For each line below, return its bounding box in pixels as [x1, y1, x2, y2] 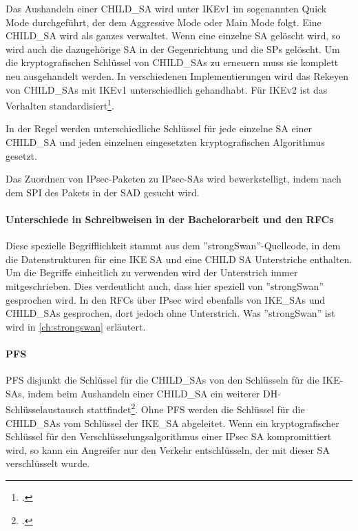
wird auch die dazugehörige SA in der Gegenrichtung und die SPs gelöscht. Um [6, 41, 340, 56]
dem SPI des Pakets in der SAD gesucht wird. [6, 185, 200, 199]
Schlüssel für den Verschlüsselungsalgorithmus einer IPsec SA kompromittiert [6, 429, 332, 444]
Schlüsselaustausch [6, 402, 84, 416]
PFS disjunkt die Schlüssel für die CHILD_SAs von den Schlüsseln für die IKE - [6, 373, 344, 387]
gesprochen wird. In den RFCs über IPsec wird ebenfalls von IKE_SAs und [6, 292, 326, 306]
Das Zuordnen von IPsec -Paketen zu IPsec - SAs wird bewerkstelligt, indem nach [6, 171, 341, 186]
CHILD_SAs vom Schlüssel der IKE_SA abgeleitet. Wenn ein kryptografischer [6, 415, 339, 430]
